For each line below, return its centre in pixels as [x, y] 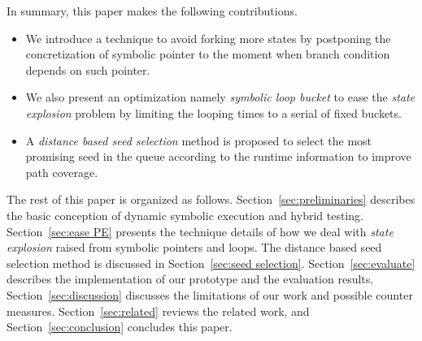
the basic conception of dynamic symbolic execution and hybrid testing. [185, 215]
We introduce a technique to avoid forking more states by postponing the [208, 38]
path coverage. [62, 172]
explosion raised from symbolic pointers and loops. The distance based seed [194, 247]
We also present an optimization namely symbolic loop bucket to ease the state [220, 97]
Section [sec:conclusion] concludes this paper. [120, 327]
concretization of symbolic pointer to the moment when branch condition [208, 54]
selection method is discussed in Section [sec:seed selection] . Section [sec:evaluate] [211, 263]
